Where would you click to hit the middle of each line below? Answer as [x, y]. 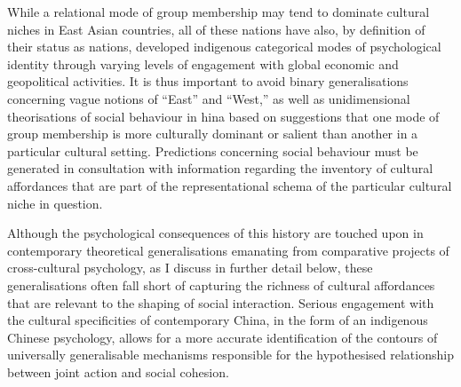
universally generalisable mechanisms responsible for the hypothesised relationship [230, 355]
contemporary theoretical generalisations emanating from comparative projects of [228, 250]
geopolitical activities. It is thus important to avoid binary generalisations [208, 81]
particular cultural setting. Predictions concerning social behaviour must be [213, 150]
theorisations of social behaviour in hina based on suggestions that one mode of [223, 116]
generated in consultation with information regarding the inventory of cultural [220, 168]
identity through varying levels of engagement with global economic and [203, 63]
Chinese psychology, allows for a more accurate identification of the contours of [223, 337]
